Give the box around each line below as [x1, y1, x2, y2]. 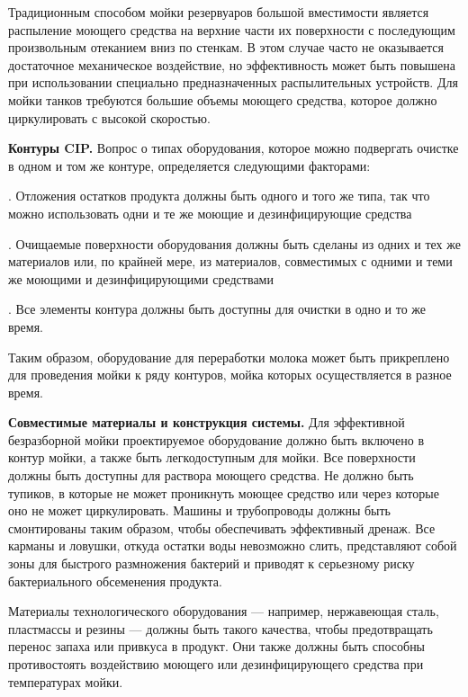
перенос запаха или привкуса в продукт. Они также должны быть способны [8, 637, 426, 656]
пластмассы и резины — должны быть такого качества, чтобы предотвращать [8, 619, 433, 638]
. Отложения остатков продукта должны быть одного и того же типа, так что [8, 186, 430, 205]
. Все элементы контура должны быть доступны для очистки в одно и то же [8, 299, 427, 318]
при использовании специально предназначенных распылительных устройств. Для [8, 73, 458, 92]
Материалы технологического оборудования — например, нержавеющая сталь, [8, 602, 439, 621]
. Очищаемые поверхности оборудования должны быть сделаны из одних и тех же [8, 234, 461, 253]
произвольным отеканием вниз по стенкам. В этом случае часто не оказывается [8, 38, 444, 57]
